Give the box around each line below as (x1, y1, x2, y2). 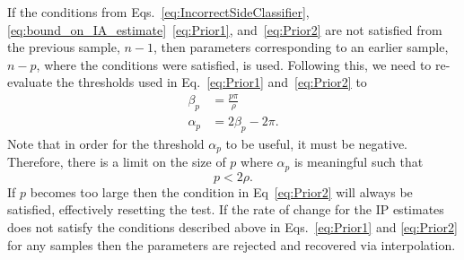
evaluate (7, 73, 53, 91)
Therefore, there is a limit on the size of (7, 152, 226, 171)
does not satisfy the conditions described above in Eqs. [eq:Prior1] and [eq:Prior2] (7, 218, 458, 237)
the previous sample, (7, 38, 120, 56)
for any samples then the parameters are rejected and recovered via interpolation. (7, 235, 456, 254)
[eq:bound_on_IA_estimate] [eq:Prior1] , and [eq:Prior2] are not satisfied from (7, 20, 442, 39)
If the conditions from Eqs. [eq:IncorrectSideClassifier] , (7, 3, 310, 21)
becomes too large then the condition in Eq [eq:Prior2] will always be (30, 182, 413, 201)
